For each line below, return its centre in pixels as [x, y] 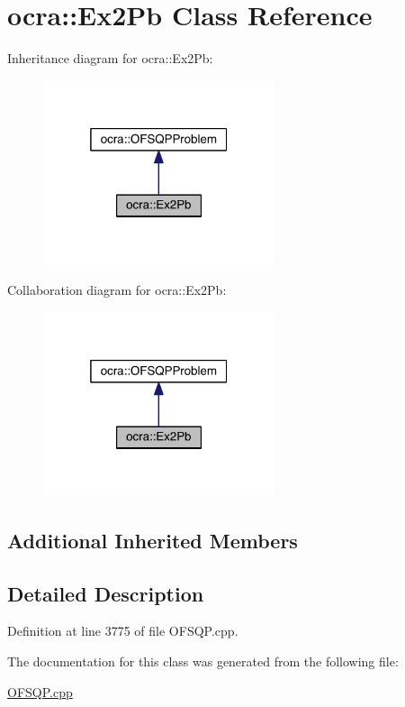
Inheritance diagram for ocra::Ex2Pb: [110, 58]
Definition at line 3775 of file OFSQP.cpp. [123, 631]
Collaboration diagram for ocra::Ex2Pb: [117, 290]
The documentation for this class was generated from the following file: [203, 661]
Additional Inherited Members [153, 540]
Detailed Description [106, 593]
